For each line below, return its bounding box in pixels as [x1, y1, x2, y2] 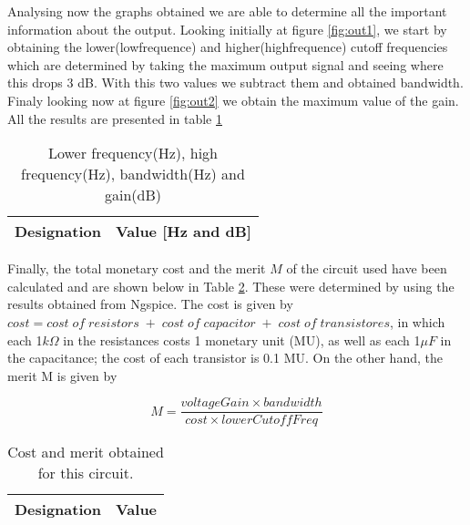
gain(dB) [104, 184, 161, 206]
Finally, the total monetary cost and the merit [7, 259, 266, 278]
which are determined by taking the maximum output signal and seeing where [7, 55, 444, 74]
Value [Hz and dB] [115, 221, 251, 242]
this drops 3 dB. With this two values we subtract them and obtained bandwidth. [7, 73, 464, 92]
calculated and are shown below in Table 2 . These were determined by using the [7, 276, 455, 295]
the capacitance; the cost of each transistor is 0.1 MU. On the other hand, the [7, 348, 443, 367]
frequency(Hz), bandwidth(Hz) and [21, 163, 245, 185]
